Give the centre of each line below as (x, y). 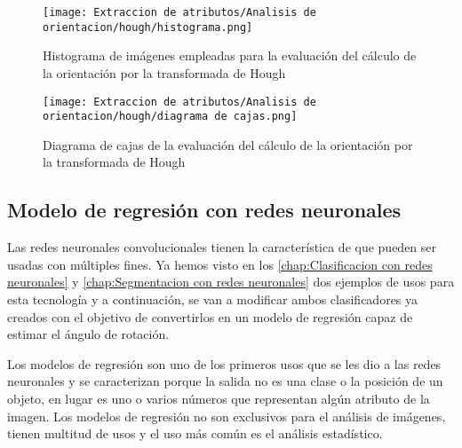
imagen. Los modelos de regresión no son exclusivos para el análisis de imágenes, (227, 416)
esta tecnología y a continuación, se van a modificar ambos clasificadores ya (213, 299)
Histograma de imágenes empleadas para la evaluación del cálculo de (230, 55)
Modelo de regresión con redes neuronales (204, 210)
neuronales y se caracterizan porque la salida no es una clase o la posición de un (225, 381)
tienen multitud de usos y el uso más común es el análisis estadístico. (195, 433)
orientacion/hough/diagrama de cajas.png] (170, 117)
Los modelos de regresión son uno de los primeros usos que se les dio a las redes (224, 363)
